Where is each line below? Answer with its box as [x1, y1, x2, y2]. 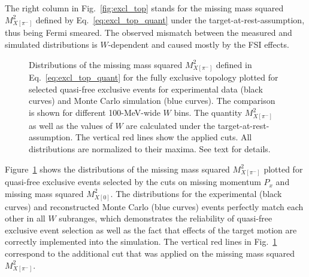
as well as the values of [29, 119, 113, 131]
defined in [216, 58, 252, 70]
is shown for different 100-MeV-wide [29, 106, 160, 119]
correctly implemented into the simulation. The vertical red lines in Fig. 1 [5, 235, 277, 248]
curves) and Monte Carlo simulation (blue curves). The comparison [29, 94, 275, 107]
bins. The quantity [174, 106, 243, 119]
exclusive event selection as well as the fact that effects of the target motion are [5, 223, 297, 236]
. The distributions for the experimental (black [110, 187, 282, 199]
